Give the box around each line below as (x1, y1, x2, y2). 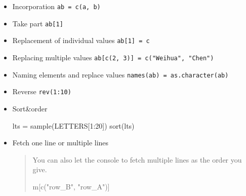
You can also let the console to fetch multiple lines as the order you (32, 154, 242, 165)
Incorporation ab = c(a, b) (12, 1, 101, 11)
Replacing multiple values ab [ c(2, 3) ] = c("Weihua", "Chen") (12, 52, 214, 62)
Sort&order (12, 103, 48, 113)
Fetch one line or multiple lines (12, 137, 109, 148)
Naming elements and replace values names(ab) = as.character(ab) (12, 69, 229, 80)
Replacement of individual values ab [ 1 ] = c (12, 35, 150, 46)
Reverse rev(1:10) (12, 86, 71, 97)
